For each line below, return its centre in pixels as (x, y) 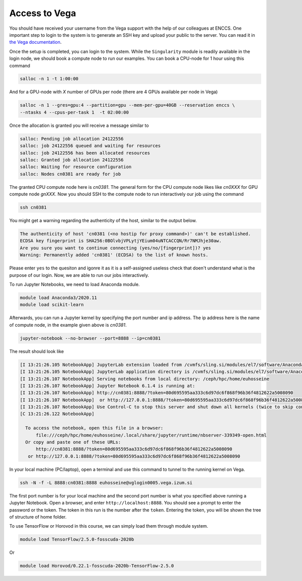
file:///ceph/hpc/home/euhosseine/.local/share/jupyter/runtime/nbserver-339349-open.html (151, 435)
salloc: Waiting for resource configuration (76, 167)
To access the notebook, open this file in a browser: (94, 428)
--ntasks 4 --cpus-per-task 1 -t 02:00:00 (74, 112)
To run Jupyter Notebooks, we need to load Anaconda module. (74, 284)
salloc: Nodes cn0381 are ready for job (70, 174)
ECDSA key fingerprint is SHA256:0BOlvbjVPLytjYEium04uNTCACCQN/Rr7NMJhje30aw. (121, 241)
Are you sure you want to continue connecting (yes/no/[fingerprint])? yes (116, 248)
